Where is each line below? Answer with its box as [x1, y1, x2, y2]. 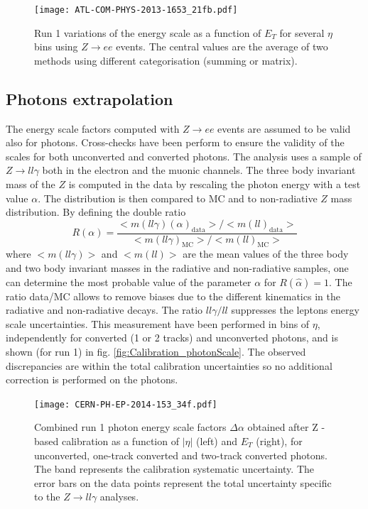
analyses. [99, 489, 139, 504]
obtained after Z [247, 420, 318, 434]
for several [279, 25, 325, 40]
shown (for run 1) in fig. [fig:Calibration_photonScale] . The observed [6, 344, 306, 359]
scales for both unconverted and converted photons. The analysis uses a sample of [6, 148, 362, 163]
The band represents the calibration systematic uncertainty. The [34, 461, 315, 476]
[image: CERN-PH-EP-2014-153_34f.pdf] [34, 399, 217, 410]
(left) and [196, 434, 238, 449]
